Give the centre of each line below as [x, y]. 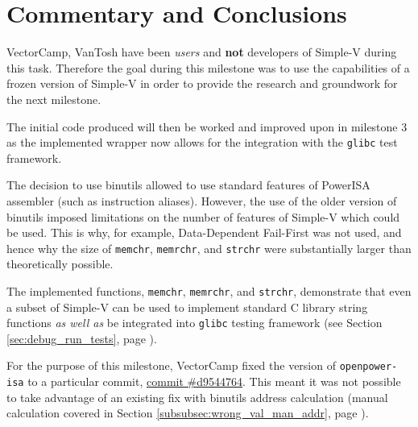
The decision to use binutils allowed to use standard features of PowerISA [188, 185]
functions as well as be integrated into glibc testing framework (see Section [195, 323]
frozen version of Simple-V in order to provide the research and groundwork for [202, 83]
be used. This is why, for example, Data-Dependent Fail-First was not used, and [204, 232]
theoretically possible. [60, 264]
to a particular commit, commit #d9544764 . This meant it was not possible [214, 381]
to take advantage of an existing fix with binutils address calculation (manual [197, 397]
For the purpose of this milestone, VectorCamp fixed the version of [171, 365]
